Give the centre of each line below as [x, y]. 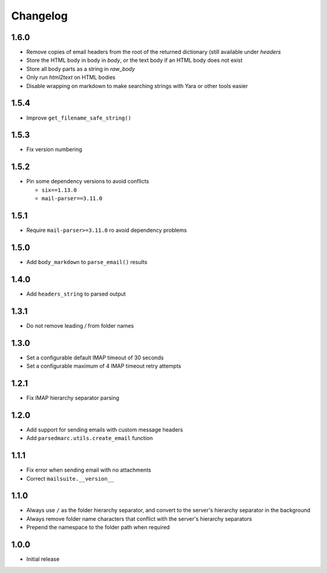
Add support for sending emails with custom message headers [105, 429]
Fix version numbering [54, 149]
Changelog [39, 16]
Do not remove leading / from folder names [80, 325]
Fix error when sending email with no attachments [89, 470]
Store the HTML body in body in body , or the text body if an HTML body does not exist [134, 60]
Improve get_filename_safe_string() [79, 118]
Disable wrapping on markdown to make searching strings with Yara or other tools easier [137, 86]
